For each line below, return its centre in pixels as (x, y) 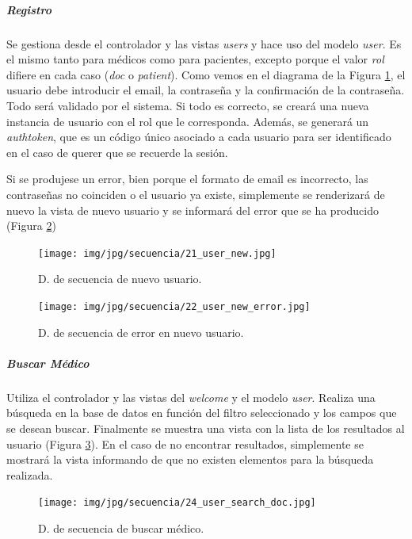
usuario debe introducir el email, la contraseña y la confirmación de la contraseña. (206, 90)
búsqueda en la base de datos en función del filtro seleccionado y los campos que (202, 413)
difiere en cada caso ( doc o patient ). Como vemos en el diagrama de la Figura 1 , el (206, 74)
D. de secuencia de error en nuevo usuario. (141, 332)
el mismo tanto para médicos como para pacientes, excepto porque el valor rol (195, 59)
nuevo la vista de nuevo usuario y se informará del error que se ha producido (193, 210)
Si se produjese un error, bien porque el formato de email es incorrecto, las (187, 179)
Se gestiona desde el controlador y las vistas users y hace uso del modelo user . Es (204, 43)
